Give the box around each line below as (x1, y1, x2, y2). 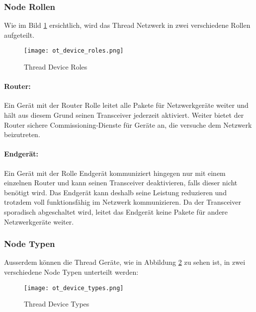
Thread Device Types (24, 299, 89, 309)
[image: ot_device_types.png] (24, 284, 124, 292)
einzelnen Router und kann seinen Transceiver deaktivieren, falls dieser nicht (4, 177, 238, 188)
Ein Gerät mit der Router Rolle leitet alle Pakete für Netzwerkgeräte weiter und (4, 100, 249, 110)
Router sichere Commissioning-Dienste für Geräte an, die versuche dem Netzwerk (4, 119, 252, 130)
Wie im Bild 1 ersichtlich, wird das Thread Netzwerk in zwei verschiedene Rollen (4, 20, 251, 30)
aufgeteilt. (4, 29, 35, 40)
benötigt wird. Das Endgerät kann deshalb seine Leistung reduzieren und (4, 187, 227, 197)
